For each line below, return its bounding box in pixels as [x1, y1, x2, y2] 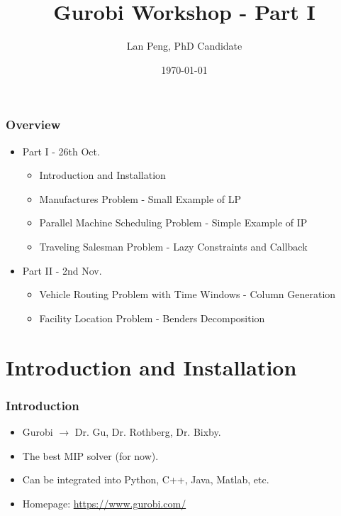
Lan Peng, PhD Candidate [126, 38, 242, 53]
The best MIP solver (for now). [22, 448, 159, 463]
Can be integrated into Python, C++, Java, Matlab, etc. [22, 472, 269, 487]
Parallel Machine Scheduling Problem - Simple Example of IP [39, 215, 308, 230]
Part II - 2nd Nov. [22, 263, 102, 278]
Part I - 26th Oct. [22, 143, 100, 158]
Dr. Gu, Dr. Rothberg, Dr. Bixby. [74, 424, 221, 439]
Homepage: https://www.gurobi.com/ [22, 495, 186, 510]
